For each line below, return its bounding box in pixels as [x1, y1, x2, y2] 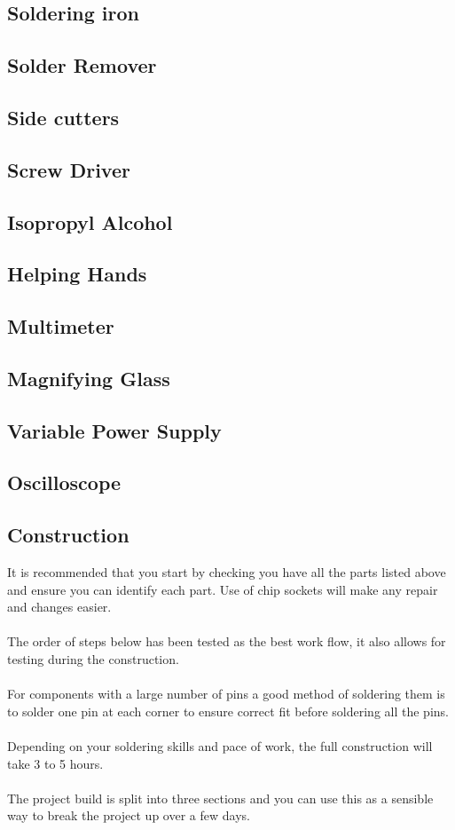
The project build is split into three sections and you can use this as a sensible [7, 788, 434, 807]
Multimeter [7, 312, 114, 340]
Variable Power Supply [7, 416, 222, 444]
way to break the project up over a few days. [7, 806, 250, 825]
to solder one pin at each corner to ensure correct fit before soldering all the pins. [7, 701, 449, 720]
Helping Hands [7, 260, 147, 288]
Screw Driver [7, 155, 130, 183]
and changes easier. [7, 597, 112, 616]
